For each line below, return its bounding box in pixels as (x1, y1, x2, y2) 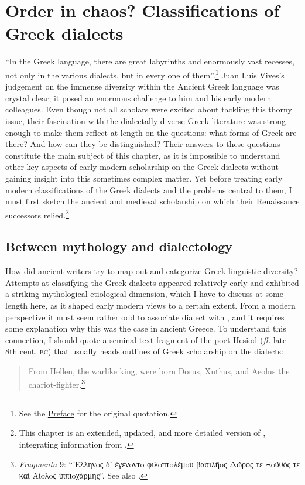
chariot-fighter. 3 (28, 377, 85, 391)
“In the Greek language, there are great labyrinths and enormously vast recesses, (5, 55, 294, 67)
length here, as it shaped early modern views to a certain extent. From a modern (5, 299, 296, 311)
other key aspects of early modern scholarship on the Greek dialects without (5, 160, 279, 173)
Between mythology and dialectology (5, 237, 233, 255)
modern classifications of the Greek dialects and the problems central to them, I (5, 183, 292, 196)
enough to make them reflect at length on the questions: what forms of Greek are (5, 126, 297, 138)
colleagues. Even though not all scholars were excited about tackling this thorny (5, 103, 292, 115)
